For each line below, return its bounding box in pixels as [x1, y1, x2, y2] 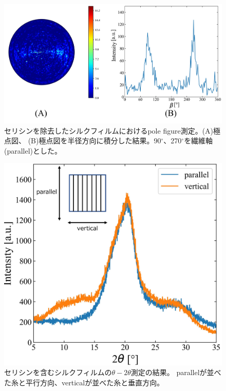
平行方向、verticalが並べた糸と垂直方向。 [25, 377, 164, 388]
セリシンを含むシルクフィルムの [4, 367, 112, 378]
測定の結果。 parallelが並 [130, 367, 214, 378]
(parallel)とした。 [4, 145, 62, 156]
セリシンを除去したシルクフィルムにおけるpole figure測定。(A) [4, 125, 214, 136]
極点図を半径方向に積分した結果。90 [39, 135, 161, 146]
